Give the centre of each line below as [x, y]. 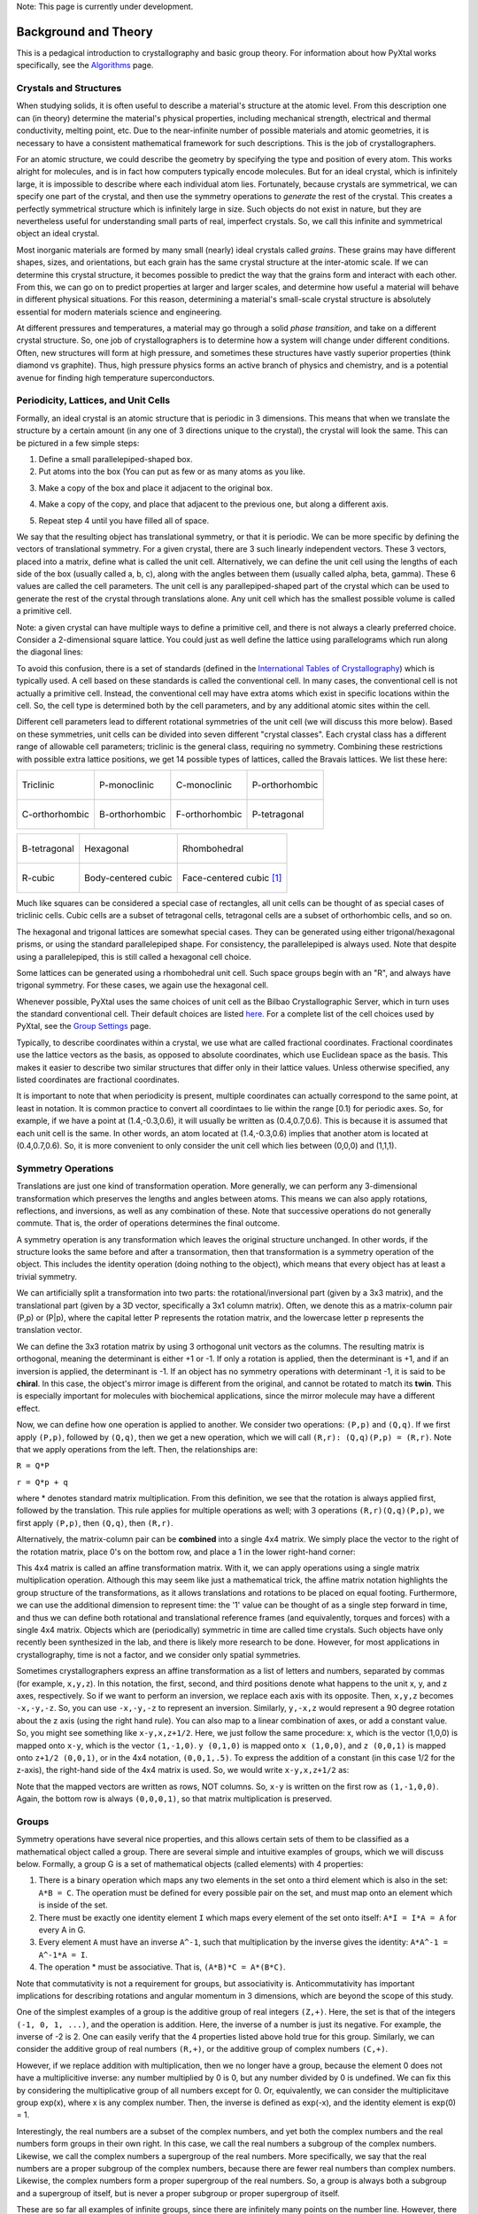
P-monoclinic [127, 785]
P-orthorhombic [285, 785]
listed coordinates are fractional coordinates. [98, 1080]
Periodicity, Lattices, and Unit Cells [93, 400]
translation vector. [50, 1330]
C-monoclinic [204, 785]
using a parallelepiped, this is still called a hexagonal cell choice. [134, 956]
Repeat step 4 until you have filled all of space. [124, 520]
